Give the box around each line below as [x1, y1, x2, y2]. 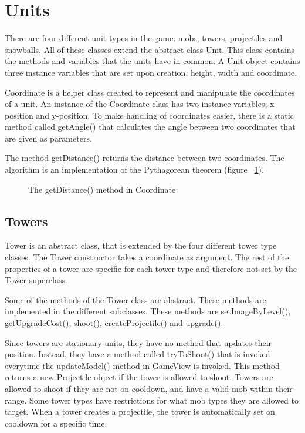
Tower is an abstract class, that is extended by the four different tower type [5, 239, 277, 251]
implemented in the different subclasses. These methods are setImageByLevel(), [5, 305, 291, 317]
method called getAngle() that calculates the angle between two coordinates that [5, 120, 296, 133]
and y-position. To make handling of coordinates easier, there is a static [36, 109, 294, 121]
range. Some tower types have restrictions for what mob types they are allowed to [5, 394, 299, 406]
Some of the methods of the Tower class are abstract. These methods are [5, 293, 266, 306]
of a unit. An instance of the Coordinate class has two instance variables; [5, 98, 267, 110]
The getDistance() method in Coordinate [28, 183, 176, 195]
